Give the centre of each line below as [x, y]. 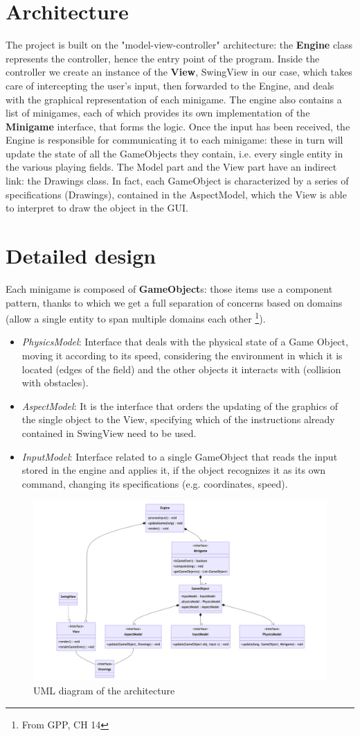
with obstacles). [55, 383]
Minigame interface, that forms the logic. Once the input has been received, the [178, 126]
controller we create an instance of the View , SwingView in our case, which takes [179, 72]
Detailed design [81, 256]
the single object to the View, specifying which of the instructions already [178, 419]
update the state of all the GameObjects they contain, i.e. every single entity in [174, 153]
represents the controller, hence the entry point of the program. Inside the [163, 58]
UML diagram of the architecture [104, 690]
